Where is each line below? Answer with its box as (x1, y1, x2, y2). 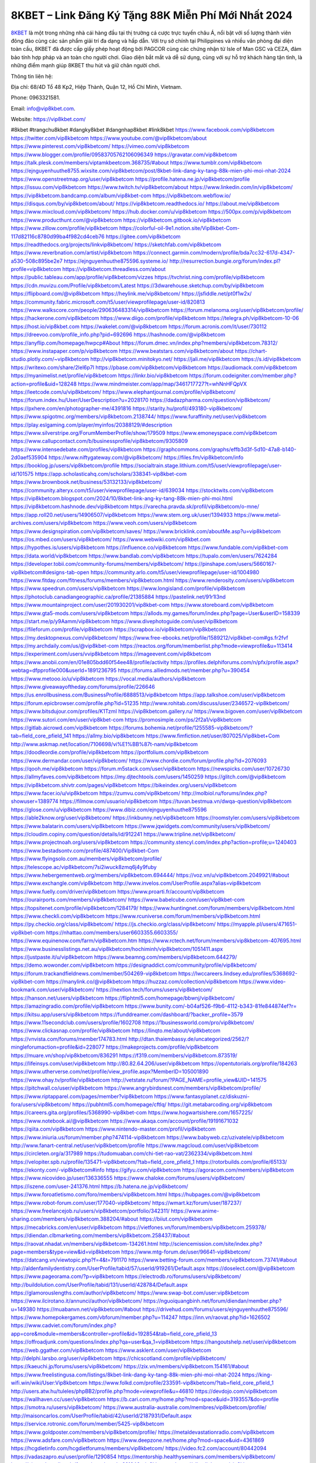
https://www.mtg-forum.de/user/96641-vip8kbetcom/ (121, 1248, 251, 1255)
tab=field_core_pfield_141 (11, 732, 71, 740)
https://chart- (235, 348, 267, 354)
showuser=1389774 (11, 798, 59, 805)
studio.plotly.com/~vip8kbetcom (11, 356, 90, 363)
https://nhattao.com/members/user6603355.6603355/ (46, 929, 178, 936)
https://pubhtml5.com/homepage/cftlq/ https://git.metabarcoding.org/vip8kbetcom (72, 1101, 272, 1108)
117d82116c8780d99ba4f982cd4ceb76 (11, 233, 105, 240)
